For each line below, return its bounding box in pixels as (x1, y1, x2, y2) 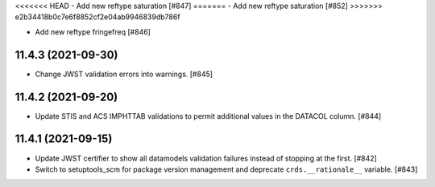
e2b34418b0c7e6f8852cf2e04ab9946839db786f (14, 12, 180, 22)
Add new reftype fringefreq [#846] (35, 26, 151, 36)
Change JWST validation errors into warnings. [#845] (35, 69, 213, 79)
